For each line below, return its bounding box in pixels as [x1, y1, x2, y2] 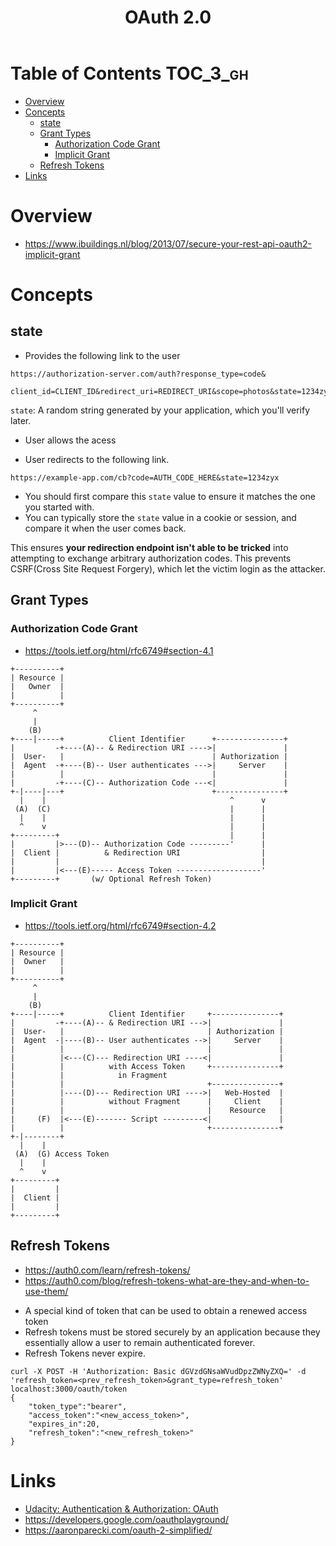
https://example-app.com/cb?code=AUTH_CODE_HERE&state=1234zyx [10, 472, 280, 483]
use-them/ [24, 1285, 69, 1297]
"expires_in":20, [28, 1419, 101, 1429]
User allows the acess [24, 434, 117, 446]
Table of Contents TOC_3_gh [10, 62, 249, 85]
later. [10, 414, 32, 426]
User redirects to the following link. [24, 453, 170, 465]
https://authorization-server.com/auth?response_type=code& [10, 369, 267, 379]
